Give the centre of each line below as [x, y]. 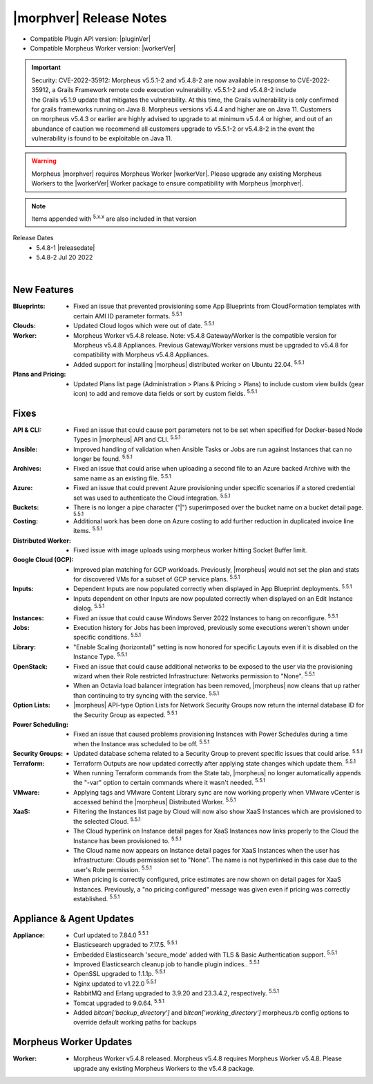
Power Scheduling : [41, 724]
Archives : [27, 469]
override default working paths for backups [135, 1022]
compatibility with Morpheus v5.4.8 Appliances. [141, 355]
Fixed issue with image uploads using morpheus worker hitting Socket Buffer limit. [190, 550]
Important [46, 67]
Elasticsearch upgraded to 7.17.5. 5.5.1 [125, 944]
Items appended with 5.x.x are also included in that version [114, 218]
